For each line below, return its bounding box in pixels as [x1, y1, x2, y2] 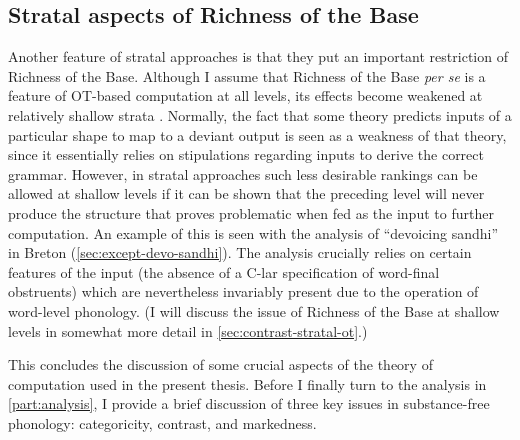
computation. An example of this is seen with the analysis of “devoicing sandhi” [8, 222, 499, 243]
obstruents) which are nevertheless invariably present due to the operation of [8, 281, 479, 302]
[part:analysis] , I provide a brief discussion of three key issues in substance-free [8, 393, 490, 414]
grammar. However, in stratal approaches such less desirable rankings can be [8, 163, 478, 184]
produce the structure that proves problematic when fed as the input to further [8, 202, 494, 223]
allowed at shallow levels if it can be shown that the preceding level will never [8, 183, 485, 204]
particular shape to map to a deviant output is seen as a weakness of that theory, [8, 124, 507, 145]
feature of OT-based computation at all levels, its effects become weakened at [8, 85, 483, 106]
